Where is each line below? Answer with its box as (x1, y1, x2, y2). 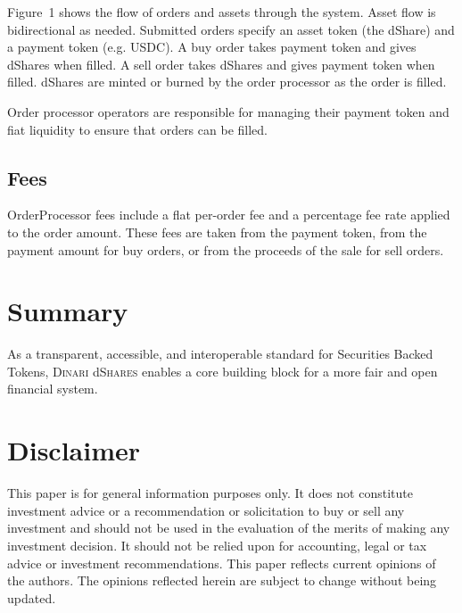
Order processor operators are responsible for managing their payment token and (7, 102, 450, 120)
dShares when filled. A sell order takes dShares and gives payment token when (7, 54, 435, 73)
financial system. (7, 379, 98, 398)
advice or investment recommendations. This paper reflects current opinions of (7, 553, 436, 572)
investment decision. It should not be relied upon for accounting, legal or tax (7, 535, 427, 554)
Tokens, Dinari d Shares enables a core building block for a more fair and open (7, 361, 438, 380)
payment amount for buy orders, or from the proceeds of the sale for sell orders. (7, 240, 444, 259)
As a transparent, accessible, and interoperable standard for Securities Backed (7, 344, 433, 363)
